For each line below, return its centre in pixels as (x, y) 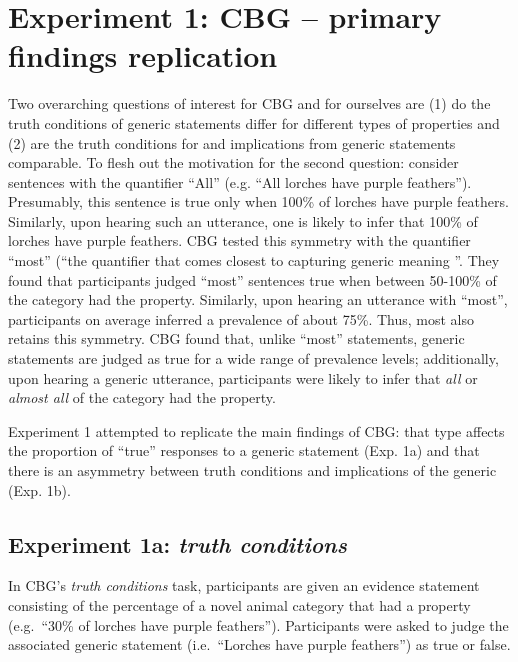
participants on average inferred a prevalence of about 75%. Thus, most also (241, 318)
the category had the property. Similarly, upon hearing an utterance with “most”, (258, 299)
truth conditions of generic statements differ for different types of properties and (254, 122)
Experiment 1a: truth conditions (177, 543)
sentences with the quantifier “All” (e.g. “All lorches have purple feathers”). (240, 181)
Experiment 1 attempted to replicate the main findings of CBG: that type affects (256, 430)
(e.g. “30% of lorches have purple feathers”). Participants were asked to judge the (258, 624)
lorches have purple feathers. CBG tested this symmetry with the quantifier (239, 240)
